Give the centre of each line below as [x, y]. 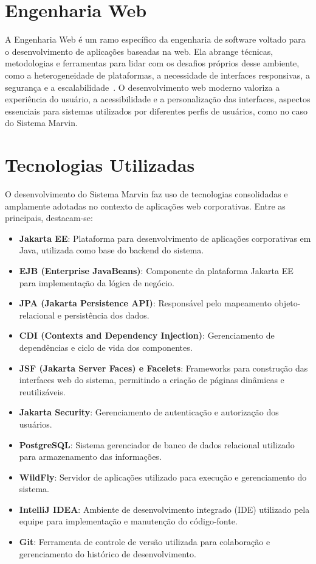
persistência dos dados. [107, 315]
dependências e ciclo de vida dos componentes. [106, 347]
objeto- [287, 303]
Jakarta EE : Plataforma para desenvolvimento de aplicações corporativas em [165, 238]
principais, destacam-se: [49, 218]
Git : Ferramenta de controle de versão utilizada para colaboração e [145, 542]
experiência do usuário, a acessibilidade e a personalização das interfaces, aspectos [158, 99]
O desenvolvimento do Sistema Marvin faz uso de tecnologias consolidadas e [146, 194]
